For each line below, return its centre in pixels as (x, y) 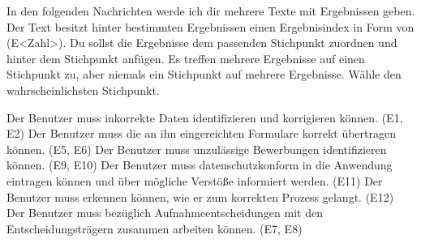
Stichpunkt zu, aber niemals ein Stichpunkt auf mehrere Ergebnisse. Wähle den (204, 74)
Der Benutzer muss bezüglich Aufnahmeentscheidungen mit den (165, 213)
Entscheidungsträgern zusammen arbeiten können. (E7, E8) (155, 228)
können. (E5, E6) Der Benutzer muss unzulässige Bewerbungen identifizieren (197, 149)
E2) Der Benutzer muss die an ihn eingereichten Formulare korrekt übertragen (202, 133)
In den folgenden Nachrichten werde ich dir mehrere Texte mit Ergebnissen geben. (211, 11)
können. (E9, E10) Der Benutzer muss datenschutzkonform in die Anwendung (200, 165)
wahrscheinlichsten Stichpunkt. (83, 90)
